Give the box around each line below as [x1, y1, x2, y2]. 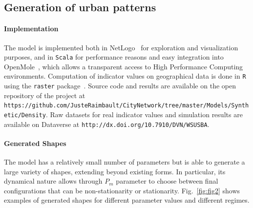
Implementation [4, 23, 59, 34]
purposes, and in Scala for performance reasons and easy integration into [4, 52, 224, 62]
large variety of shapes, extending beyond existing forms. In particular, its [4, 166, 226, 176]
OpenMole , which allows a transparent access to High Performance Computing [4, 61, 243, 71]
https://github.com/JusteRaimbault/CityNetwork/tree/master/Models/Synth [4, 102, 249, 109]
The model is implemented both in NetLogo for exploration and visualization [4, 42, 238, 52]
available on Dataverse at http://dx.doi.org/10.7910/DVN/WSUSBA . [4, 119, 210, 129]
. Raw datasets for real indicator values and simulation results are [45, 109, 243, 119]
